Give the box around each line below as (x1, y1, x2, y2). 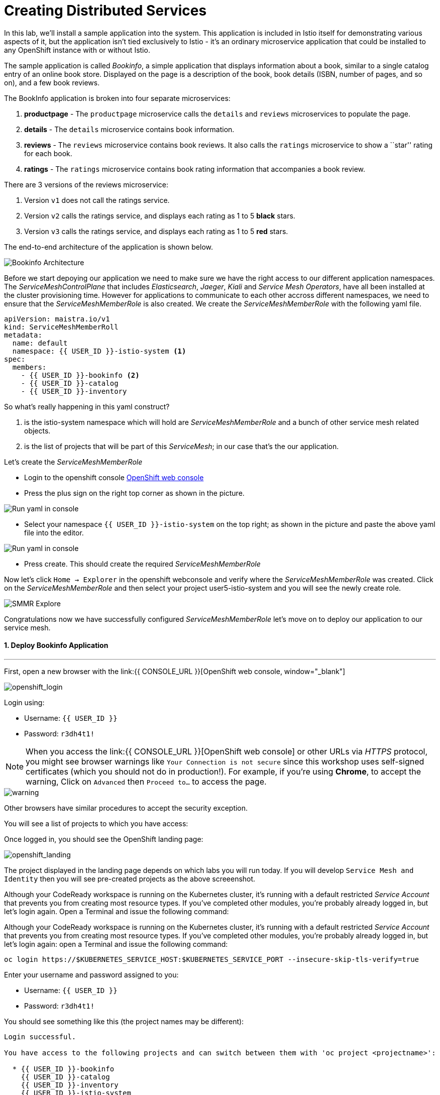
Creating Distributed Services (4, 2, 207, 19)
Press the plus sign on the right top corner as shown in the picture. (24, 488, 245, 497)
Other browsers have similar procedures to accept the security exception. (4, 803, 248, 812)
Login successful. (4, 1032, 76, 1041)
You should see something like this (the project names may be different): (4, 1017, 244, 1026)
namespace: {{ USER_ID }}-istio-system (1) (12, 347, 186, 355)
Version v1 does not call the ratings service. (24, 195, 170, 204)
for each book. (24, 149, 72, 158)
